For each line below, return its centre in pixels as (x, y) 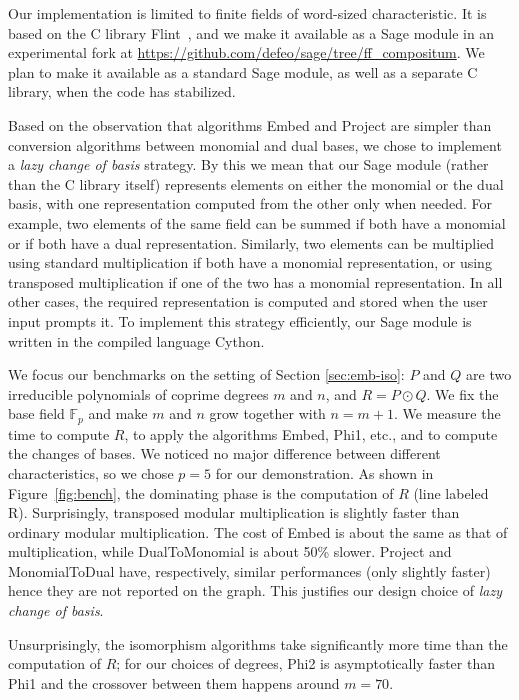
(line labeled (451, 492)
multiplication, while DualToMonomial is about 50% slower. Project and (230, 551)
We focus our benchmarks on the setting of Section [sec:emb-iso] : (206, 374)
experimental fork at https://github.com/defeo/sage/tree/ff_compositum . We (246, 52)
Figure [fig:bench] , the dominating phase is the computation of (201, 492)
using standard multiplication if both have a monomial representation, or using (250, 262)
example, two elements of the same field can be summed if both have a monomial (257, 222)
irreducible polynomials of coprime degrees (138, 393)
